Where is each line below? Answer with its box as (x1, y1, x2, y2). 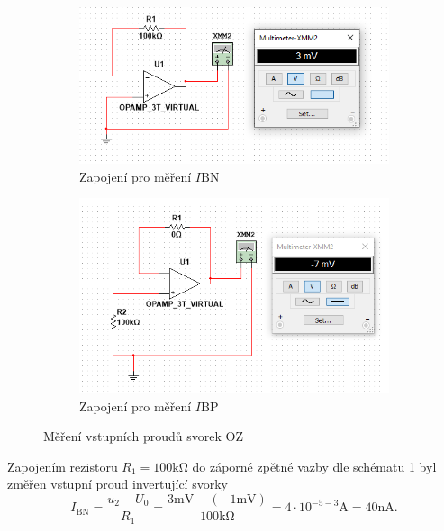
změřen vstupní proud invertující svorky (7, 474, 228, 493)
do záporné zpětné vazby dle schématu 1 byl (192, 456, 437, 475)
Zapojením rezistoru (7, 456, 118, 475)
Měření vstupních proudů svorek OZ (43, 427, 243, 445)
